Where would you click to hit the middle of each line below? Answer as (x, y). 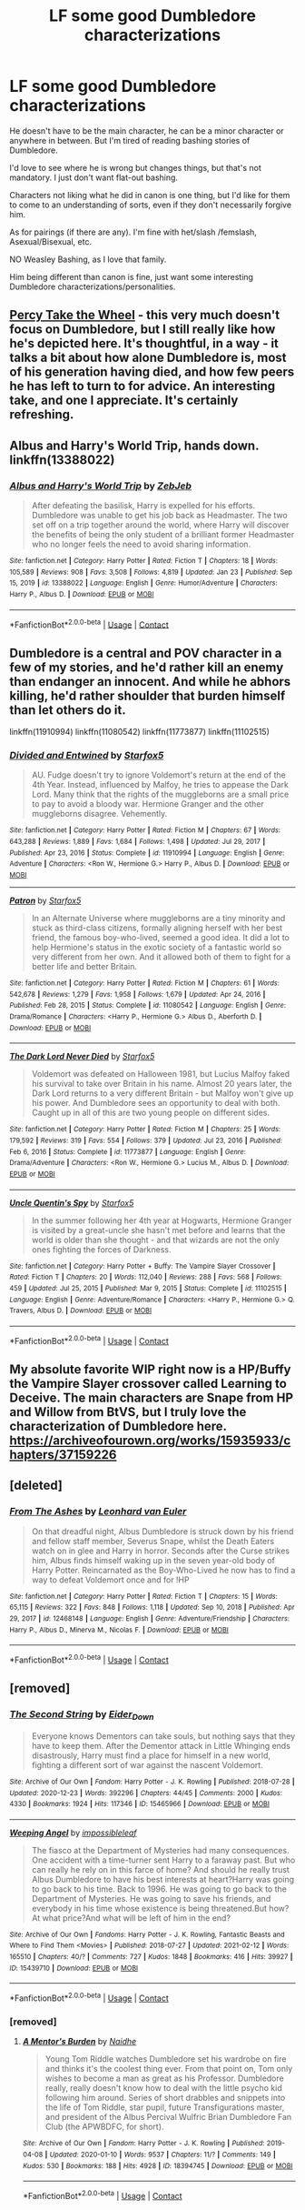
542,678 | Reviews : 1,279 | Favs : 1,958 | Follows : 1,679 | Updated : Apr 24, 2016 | (138, 994)
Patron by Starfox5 (45, 900)
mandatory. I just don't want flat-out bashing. (94, 177)
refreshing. (42, 415)
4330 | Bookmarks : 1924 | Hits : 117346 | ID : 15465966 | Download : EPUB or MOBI (140, 1804)
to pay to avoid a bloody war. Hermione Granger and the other (148, 804)
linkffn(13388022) (62, 460)
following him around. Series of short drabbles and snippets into (165, 2098)
